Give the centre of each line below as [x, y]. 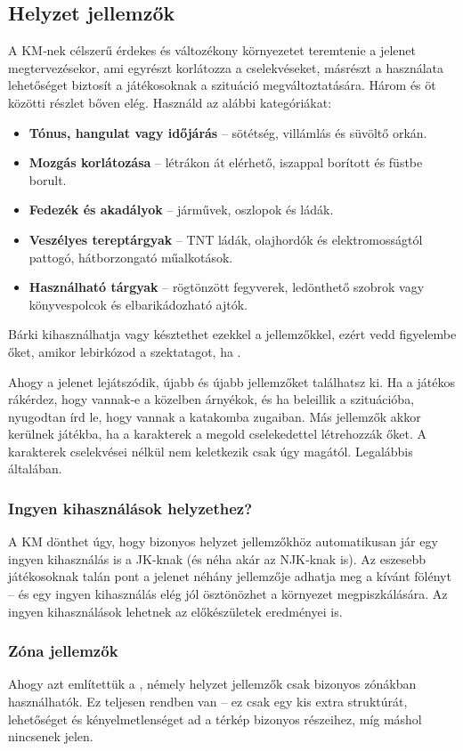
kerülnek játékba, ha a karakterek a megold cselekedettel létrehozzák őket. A [217, 434]
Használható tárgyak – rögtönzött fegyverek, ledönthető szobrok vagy [227, 287]
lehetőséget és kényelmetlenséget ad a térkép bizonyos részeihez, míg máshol [215, 719]
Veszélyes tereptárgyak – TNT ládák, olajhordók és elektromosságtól [226, 239]
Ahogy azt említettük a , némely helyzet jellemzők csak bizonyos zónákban [212, 684]
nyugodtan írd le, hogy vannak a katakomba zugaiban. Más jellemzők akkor [215, 416]
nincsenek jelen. [51, 736]
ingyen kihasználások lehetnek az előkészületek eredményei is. [175, 611]
